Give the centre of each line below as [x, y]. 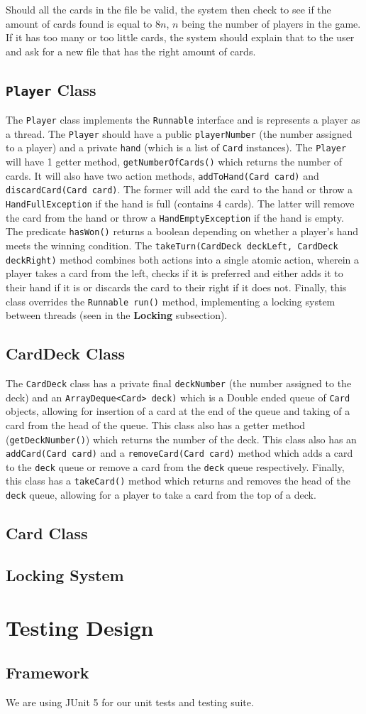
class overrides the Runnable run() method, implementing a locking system [171, 301]
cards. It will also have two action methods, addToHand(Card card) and [162, 175]
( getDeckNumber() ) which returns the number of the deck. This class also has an [181, 439]
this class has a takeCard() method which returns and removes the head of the [178, 481]
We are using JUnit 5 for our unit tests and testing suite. [130, 702]
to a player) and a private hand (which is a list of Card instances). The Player [176, 147]
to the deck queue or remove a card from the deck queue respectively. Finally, [175, 466]
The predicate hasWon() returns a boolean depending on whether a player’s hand [182, 231]
